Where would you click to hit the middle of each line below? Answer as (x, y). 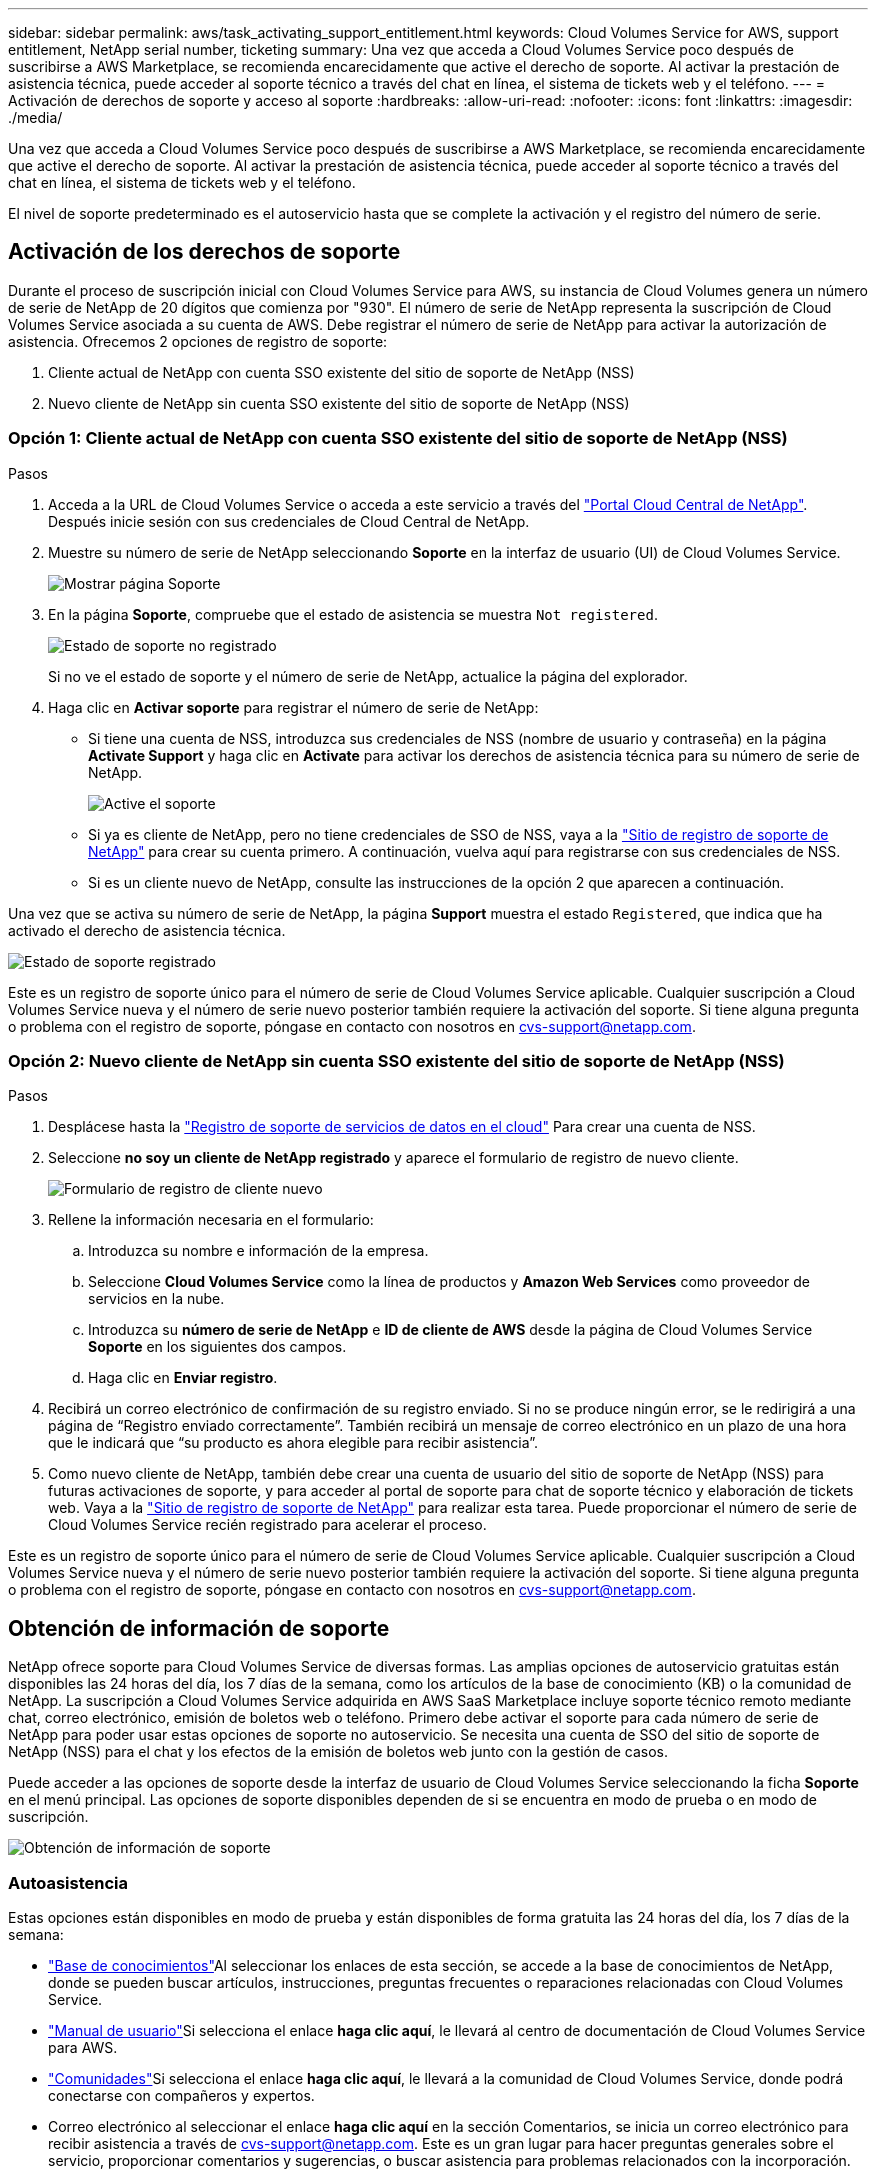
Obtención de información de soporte (199, 1628)
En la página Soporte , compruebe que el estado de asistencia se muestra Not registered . (353, 614)
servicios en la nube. (156, 1299)
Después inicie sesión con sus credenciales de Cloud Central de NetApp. (289, 521)
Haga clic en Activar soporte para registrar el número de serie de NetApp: (293, 707)
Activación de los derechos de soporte (204, 252)
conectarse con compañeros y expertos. (181, 2095)
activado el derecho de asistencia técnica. (147, 930)
